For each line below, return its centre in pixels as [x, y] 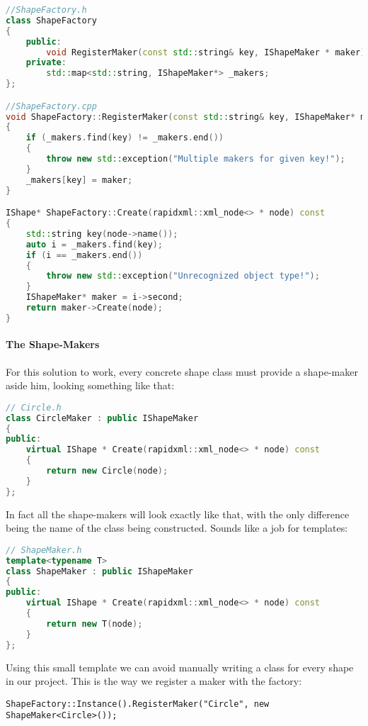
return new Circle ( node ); [107, 471]
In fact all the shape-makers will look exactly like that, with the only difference [178, 514]
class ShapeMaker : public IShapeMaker [99, 571]
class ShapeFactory [51, 20]
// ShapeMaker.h [44, 550]
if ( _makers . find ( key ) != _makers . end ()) [125, 138]
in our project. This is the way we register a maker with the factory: [154, 681]
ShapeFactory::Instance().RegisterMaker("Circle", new [138, 704]
